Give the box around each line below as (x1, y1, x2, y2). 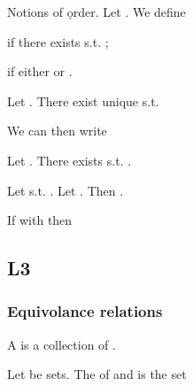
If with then (7, 211, 73, 229)
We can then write (7, 121, 107, 140)
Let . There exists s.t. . (7, 151, 132, 169)
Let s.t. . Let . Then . (7, 181, 124, 199)
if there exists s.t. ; (7, 32, 109, 50)
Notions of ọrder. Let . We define (7, 3, 186, 20)
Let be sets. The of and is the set (7, 365, 187, 383)
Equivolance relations (7, 300, 163, 322)
